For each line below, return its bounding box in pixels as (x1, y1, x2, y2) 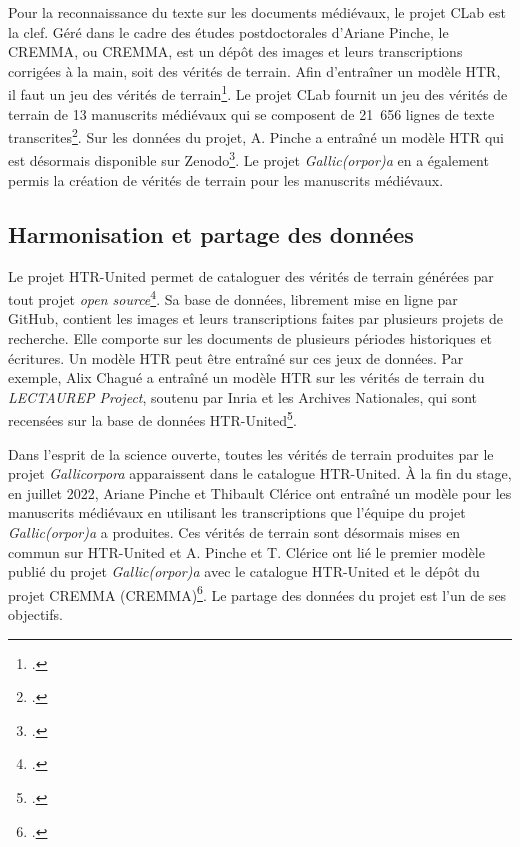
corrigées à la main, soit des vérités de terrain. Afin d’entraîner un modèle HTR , (8, 60, 501, 81)
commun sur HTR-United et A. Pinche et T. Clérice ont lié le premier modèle (8, 541, 485, 562)
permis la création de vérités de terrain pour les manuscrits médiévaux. (8, 169, 444, 190)
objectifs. (8, 603, 63, 624)
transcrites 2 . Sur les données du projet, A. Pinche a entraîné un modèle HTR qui (8, 124, 504, 147)
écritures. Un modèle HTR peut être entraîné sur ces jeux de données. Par (8, 347, 464, 368)
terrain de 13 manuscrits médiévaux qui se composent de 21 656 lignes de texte (8, 103, 495, 124)
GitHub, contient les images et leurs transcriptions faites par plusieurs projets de (8, 308, 503, 329)
